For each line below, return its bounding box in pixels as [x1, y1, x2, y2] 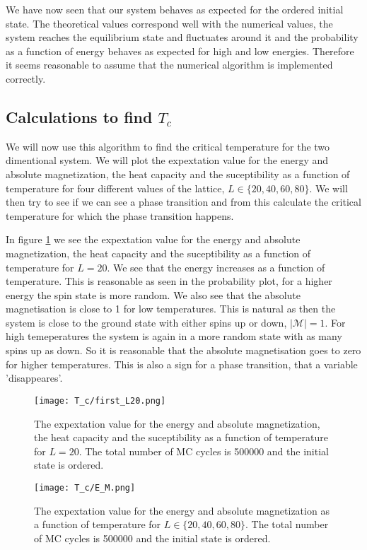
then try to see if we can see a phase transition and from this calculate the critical [6, 194, 361, 209]
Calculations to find [6, 105, 153, 127]
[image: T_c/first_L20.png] [34, 395, 166, 406]
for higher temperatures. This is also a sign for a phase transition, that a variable [6, 356, 358, 371]
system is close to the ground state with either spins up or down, [6, 315, 287, 329]
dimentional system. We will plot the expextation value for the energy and [6, 153, 329, 168]
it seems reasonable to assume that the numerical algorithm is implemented [6, 57, 333, 72]
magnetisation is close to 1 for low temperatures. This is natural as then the [6, 301, 336, 316]
